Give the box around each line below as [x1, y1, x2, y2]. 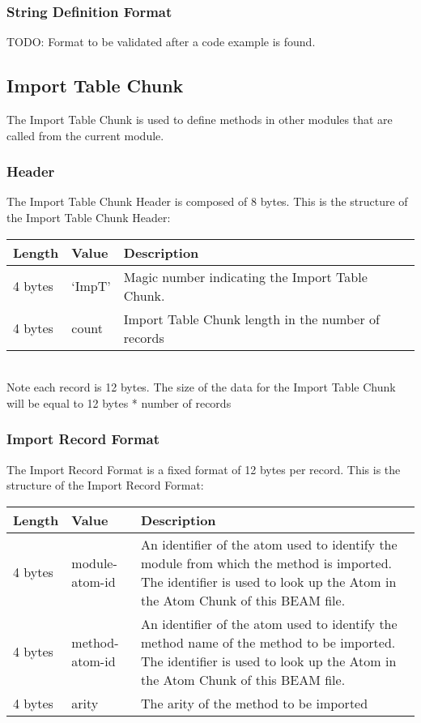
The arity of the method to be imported [141, 693, 368, 712]
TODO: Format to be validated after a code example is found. [6, 33, 316, 50]
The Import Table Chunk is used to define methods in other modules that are [6, 111, 393, 128]
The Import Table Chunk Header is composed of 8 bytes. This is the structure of [6, 193, 408, 210]
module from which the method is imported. [141, 553, 392, 572]
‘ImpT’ [71, 276, 111, 296]
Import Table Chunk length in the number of [123, 309, 380, 328]
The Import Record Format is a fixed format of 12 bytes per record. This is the [6, 460, 401, 477]
